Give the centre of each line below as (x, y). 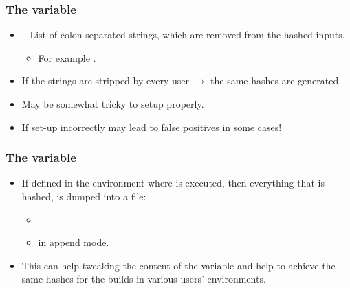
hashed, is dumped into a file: (84, 196)
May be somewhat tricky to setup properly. (113, 104)
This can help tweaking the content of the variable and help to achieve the (178, 265)
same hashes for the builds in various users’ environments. (144, 279)
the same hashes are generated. (276, 81)
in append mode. (74, 242)
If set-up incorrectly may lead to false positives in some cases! (152, 127)
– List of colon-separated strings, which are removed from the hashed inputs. (183, 35)
